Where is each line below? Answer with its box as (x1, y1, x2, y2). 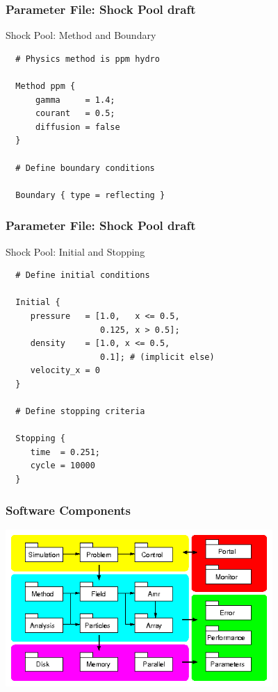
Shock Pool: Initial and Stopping (6, 244, 145, 258)
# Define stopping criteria (15, 406, 145, 417)
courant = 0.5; (35, 108, 115, 119)
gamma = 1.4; (35, 94, 115, 105)
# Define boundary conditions (15, 163, 155, 173)
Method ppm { (15, 81, 76, 91)
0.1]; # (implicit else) (100, 352, 215, 362)
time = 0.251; (30, 447, 101, 457)
